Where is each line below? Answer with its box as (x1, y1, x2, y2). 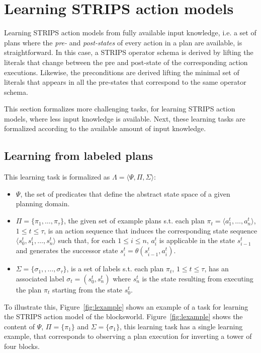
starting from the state (52, 284, 123, 295)
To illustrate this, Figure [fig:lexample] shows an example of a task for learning (4, 301, 248, 312)
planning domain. (16, 198, 70, 209)
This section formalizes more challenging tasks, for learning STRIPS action (4, 103, 235, 114)
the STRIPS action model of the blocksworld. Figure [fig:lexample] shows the (4, 311, 243, 322)
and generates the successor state (16, 245, 118, 256)
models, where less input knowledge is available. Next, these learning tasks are (4, 113, 245, 124)
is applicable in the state (159, 235, 235, 246)
